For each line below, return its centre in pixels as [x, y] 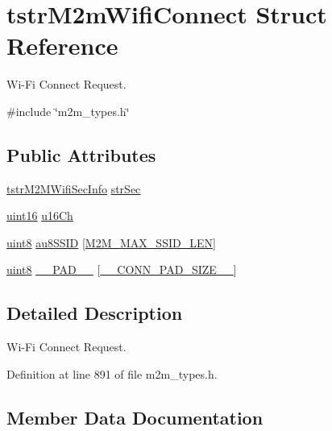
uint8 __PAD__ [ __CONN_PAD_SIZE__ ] [122, 269]
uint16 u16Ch [40, 215]
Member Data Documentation [135, 417]
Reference [62, 46]
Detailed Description [95, 313]
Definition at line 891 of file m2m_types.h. [112, 373]
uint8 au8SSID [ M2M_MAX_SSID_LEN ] [111, 242]
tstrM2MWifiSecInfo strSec [74, 188]
